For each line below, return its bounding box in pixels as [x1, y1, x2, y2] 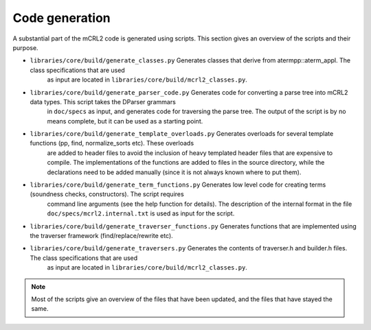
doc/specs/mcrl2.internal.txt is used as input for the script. [47, 209, 235, 217]
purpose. [12, 43, 38, 51]
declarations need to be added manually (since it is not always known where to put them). [47, 168, 302, 176]
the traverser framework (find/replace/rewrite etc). [30, 231, 173, 239]
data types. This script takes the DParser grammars [30, 97, 177, 106]
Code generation [12, 10, 111, 25]
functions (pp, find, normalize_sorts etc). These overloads [30, 139, 194, 148]
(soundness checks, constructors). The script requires [30, 190, 185, 198]
